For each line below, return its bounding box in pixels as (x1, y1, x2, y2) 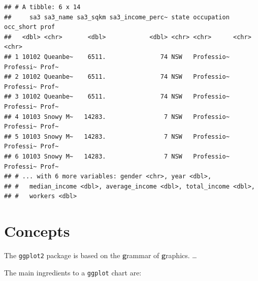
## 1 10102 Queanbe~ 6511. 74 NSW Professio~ (4, 53, 230, 60)
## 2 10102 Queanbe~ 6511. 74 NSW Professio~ (4, 73, 230, 81)
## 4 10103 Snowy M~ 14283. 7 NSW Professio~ (4, 113, 230, 120)
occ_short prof (4, 23, 55, 31)
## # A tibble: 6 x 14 (4, 4, 81, 11)
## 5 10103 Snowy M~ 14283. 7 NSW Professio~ (4, 133, 230, 140)
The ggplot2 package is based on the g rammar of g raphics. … (4, 250, 197, 260)
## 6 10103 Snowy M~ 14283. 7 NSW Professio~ (4, 152, 230, 160)
